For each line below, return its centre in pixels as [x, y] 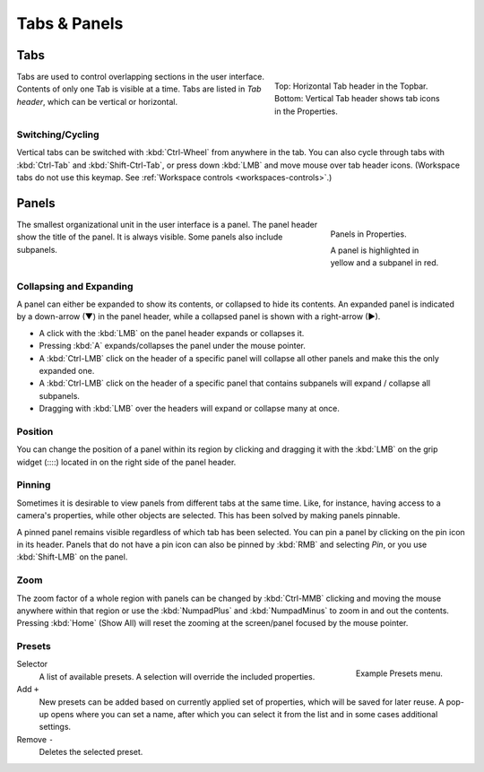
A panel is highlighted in [375, 250]
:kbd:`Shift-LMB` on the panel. [72, 557]
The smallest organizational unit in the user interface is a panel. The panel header [167, 224]
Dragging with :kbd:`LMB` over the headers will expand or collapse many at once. [189, 409]
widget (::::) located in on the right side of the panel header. [126, 462]
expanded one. [67, 370]
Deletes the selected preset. [91, 752]
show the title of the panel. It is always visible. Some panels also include [150, 237]
